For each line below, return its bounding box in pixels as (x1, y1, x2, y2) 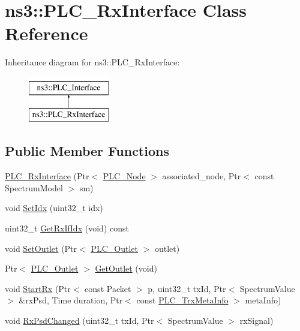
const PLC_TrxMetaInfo (136, 294, 229, 306)
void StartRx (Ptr (5, 282, 71, 294)
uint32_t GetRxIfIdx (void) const (5, 222, 129, 234)
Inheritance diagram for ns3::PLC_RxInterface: (5, 56, 180, 68)
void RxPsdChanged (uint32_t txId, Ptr (5, 314, 154, 327)
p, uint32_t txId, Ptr (148, 282, 226, 294)
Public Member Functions (5, 142, 169, 160)
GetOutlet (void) (95, 262, 157, 275)
